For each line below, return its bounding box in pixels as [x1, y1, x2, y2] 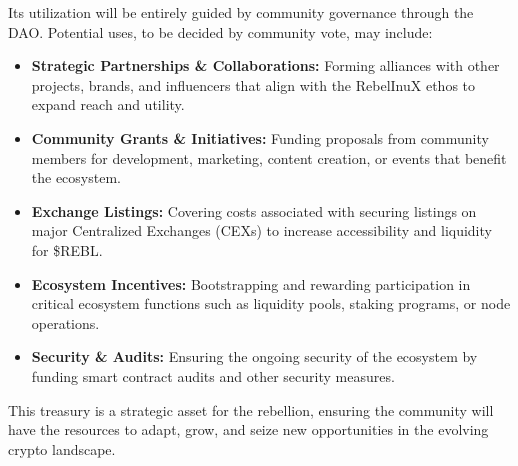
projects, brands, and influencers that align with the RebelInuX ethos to [31, 74, 476, 95]
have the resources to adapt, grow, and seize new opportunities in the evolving [8, 419, 489, 440]
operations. [31, 312, 100, 333]
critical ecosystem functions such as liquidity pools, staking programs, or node [31, 293, 511, 314]
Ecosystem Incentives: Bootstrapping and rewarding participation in [31, 273, 471, 294]
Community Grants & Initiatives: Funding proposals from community [31, 127, 489, 148]
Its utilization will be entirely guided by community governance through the [8, 2, 474, 22]
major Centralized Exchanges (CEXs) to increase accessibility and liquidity [31, 220, 492, 241]
